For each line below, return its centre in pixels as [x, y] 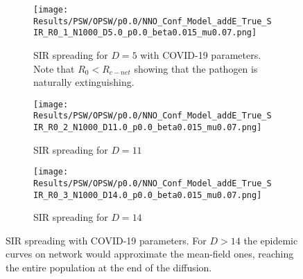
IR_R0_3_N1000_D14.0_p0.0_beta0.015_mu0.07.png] [148, 195]
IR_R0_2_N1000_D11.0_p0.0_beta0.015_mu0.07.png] [148, 128]
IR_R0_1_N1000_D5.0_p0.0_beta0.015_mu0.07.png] [145, 33]
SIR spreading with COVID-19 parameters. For [106, 240]
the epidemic [271, 240]
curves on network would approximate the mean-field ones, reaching [150, 254]
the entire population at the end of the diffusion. [109, 268]
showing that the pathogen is [196, 68]
